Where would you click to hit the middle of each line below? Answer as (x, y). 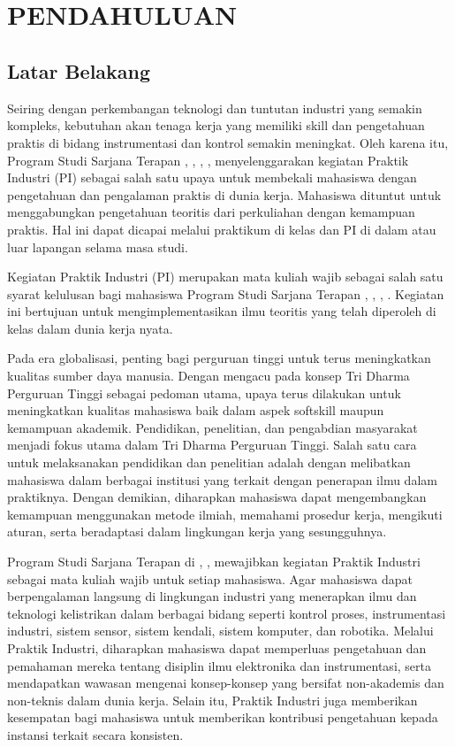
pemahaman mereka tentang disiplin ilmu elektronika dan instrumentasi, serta (219, 665)
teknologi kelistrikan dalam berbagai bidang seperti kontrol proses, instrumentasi (227, 613)
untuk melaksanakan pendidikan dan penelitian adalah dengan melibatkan (209, 462)
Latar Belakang (79, 70)
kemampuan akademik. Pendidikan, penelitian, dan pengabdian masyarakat (212, 427)
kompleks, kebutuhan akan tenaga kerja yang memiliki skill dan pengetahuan (216, 125)
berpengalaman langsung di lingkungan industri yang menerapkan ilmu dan (212, 596)
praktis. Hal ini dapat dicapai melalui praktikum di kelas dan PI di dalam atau (222, 229)
